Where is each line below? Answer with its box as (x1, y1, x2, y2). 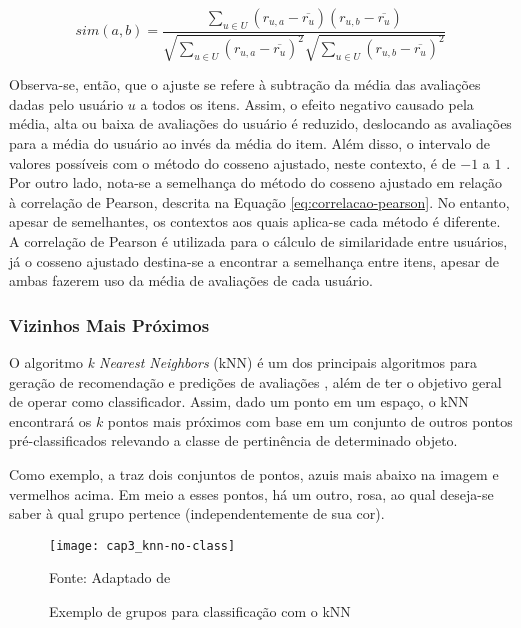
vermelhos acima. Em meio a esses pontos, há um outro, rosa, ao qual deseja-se (9, 483, 494, 504)
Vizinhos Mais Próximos (9, 312, 210, 337)
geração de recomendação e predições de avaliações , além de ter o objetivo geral (9, 371, 502, 392)
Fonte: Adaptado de (49, 567, 171, 588)
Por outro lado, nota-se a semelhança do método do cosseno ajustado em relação (9, 172, 502, 193)
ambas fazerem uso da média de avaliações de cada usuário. (9, 270, 373, 291)
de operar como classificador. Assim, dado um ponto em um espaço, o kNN (9, 391, 469, 412)
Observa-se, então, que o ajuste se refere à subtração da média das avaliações (9, 74, 481, 95)
